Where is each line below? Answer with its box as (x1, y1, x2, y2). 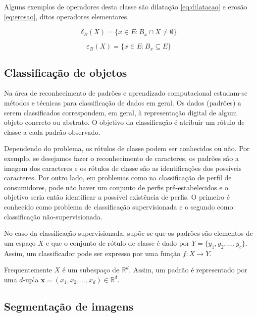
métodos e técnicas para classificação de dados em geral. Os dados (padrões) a (4, 97, 241, 107)
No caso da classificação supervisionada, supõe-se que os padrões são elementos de (4, 228, 253, 238)
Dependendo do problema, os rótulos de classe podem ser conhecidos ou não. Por (4, 143, 250, 154)
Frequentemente (4, 264, 52, 275)
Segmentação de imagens (4, 298, 134, 314)
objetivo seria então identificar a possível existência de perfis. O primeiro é (4, 192, 230, 202)
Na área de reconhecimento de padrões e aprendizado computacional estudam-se (4, 88, 248, 98)
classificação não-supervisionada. (4, 211, 103, 221)
